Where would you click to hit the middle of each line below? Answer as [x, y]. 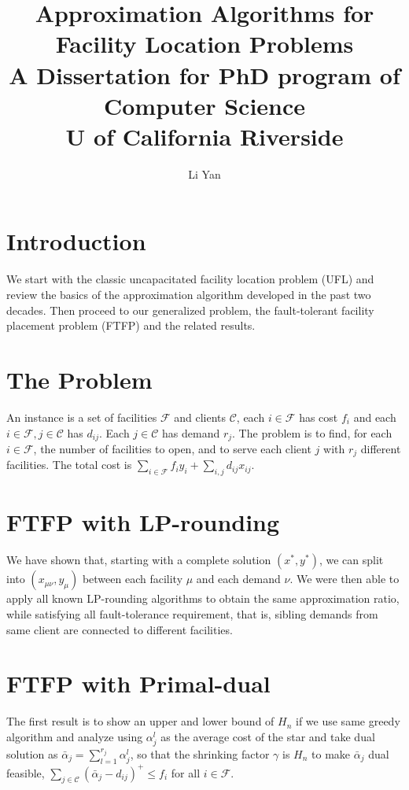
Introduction [76, 241]
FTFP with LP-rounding [143, 522]
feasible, [26, 772]
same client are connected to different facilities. [120, 629]
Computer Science [204, 105]
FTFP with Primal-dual [138, 683]
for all [186, 772]
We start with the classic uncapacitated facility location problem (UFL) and [190, 279]
